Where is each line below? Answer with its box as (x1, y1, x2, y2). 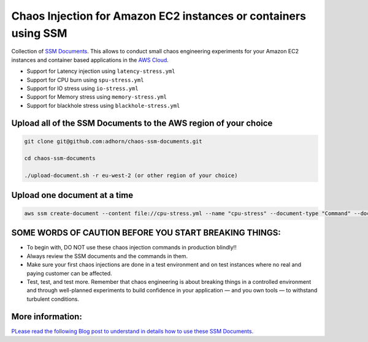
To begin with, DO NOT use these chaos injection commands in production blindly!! (26, 244, 237, 251)
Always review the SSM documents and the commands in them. (26, 252, 188, 260)
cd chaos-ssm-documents (24, 155, 96, 162)
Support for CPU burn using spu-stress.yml (26, 76, 144, 83)
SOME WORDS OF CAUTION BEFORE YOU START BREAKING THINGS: (11, 227, 282, 238)
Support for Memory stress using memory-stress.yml (26, 93, 167, 101)
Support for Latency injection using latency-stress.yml (26, 67, 175, 75)
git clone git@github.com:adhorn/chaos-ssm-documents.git (24, 138, 202, 145)
